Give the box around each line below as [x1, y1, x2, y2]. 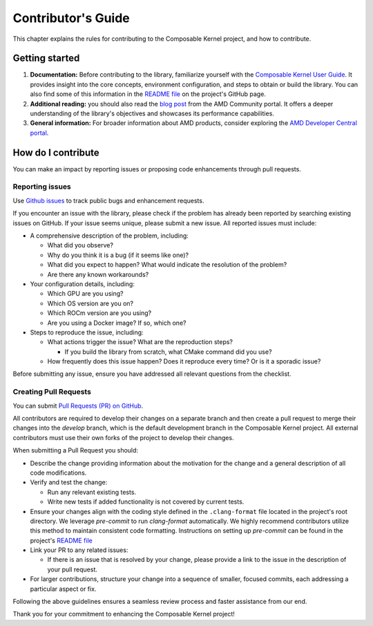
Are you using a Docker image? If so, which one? [47, 319, 186, 327]
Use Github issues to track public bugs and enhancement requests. [12, 196, 204, 205]
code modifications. [30, 468, 87, 477]
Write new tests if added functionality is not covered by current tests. [47, 497, 245, 506]
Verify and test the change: [30, 478, 108, 486]
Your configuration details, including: [30, 280, 135, 288]
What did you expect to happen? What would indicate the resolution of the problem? [47, 260, 287, 269]
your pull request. [47, 565, 98, 573]
